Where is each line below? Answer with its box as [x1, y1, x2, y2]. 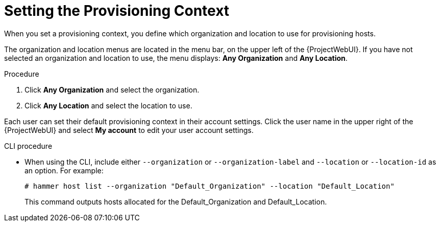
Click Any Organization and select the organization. [25, 85, 200, 94]
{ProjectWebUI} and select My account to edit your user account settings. [4, 125, 254, 134]
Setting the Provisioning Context [4, 2, 230, 19]
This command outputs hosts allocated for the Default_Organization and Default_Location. [25, 197, 327, 206]
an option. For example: [25, 166, 104, 175]
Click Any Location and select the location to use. [25, 101, 192, 110]
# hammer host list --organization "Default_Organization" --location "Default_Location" [25, 182, 395, 190]
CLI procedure [4, 141, 53, 150]
